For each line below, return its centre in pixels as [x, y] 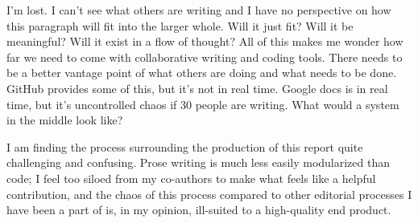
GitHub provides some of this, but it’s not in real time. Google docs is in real [197, 88]
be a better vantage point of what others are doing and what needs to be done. [202, 73]
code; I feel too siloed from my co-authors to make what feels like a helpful [191, 178]
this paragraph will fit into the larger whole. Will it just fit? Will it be [180, 25]
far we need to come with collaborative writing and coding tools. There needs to [205, 57]
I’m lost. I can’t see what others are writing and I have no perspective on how [199, 10]
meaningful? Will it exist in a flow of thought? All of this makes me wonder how [205, 41]
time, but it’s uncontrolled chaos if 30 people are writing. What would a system [203, 104]
